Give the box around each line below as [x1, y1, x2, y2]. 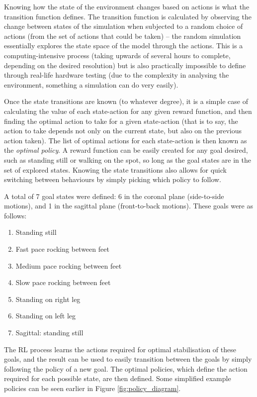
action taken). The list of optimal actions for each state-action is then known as [4, 135, 247, 145]
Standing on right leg [15, 294, 81, 304]
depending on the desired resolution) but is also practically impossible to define [4, 60, 246, 70]
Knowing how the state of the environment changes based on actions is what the [4, 1, 250, 11]
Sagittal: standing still [15, 327, 84, 338]
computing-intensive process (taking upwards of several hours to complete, [4, 50, 231, 60]
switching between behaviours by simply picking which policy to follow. [4, 174, 222, 185]
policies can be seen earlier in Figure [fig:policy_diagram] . [4, 383, 181, 393]
